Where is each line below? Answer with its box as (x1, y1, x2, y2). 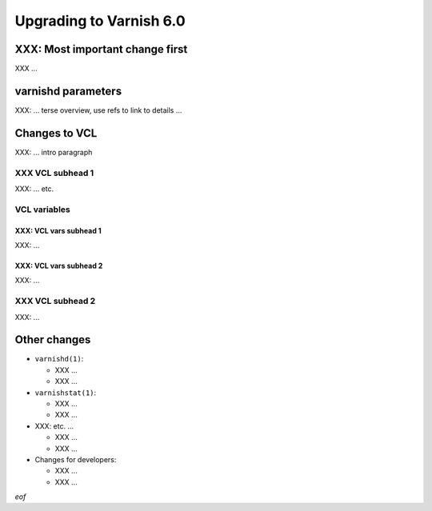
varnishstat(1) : (34, 388, 97, 397)
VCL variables (14, 204, 71, 215)
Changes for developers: (34, 454, 117, 464)
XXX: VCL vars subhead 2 (14, 261, 103, 270)
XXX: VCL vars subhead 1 (14, 226, 102, 235)
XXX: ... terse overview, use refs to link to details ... (14, 105, 182, 115)
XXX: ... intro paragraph (14, 147, 93, 157)
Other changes (14, 333, 91, 347)
